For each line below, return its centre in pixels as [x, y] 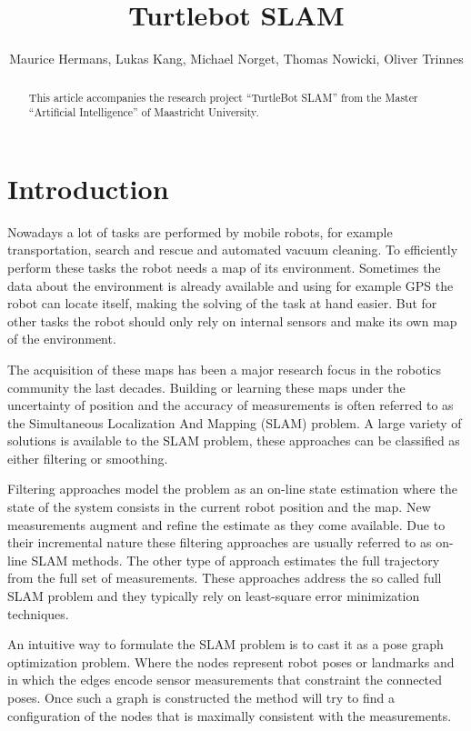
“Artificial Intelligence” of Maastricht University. [144, 112]
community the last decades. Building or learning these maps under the [206, 387]
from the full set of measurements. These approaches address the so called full [225, 578]
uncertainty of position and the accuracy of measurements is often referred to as [230, 405]
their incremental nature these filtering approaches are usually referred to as [220, 542]
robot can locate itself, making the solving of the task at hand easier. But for [222, 303]
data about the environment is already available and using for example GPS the [230, 285]
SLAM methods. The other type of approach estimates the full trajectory [235, 560]
